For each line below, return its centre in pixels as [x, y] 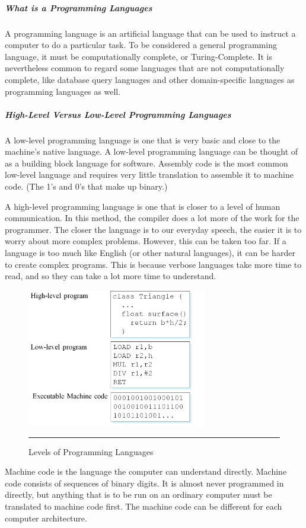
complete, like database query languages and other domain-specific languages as [150, 79]
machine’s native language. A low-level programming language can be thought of [152, 151]
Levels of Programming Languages [91, 451]
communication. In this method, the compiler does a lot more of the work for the [152, 218]
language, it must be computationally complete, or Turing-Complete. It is [138, 56]
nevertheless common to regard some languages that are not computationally [145, 68]
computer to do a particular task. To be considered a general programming [141, 45]
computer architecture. [46, 518]
